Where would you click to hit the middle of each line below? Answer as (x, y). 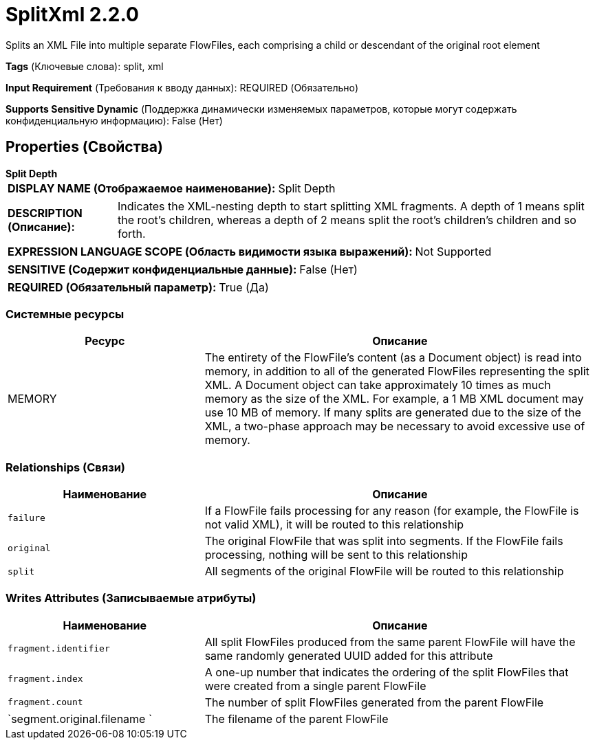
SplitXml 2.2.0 (72, 14)
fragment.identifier (59, 649)
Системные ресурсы (65, 314)
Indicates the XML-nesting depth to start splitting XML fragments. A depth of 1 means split (351, 206)
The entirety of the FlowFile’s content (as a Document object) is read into (393, 358)
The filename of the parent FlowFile (296, 719)
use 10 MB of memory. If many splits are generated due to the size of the (393, 413)
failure (26, 518)
